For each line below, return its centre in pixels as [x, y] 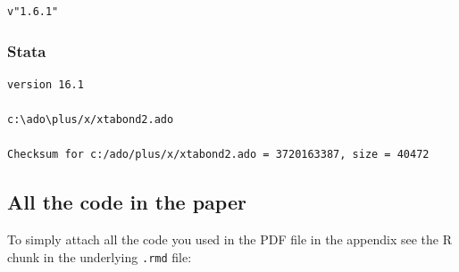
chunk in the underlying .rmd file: [100, 256]
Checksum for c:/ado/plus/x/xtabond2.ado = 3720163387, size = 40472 [218, 155]
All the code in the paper [127, 202]
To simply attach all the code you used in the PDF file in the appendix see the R [229, 239]
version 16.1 [46, 84]
